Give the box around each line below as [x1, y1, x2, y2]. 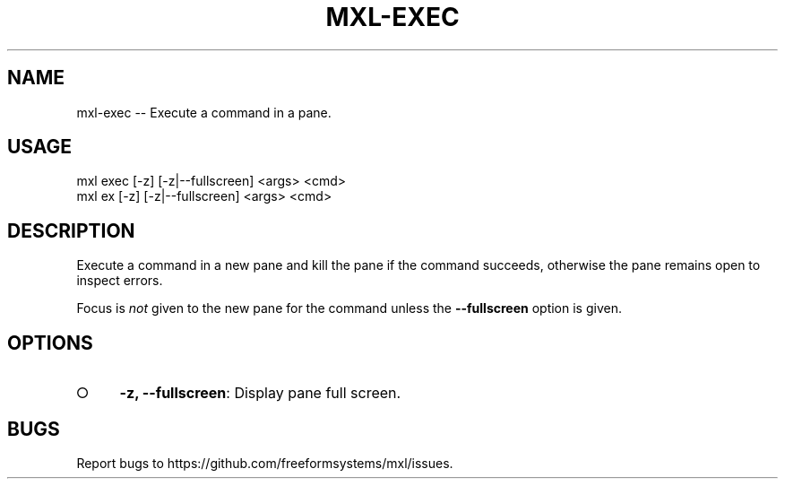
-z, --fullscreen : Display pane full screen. [119, 384, 401, 403]
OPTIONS [7, 331, 93, 354]
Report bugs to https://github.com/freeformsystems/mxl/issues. [76, 455, 453, 471]
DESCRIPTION [7, 219, 135, 242]
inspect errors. [76, 273, 163, 289]
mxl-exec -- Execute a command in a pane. [76, 104, 332, 120]
